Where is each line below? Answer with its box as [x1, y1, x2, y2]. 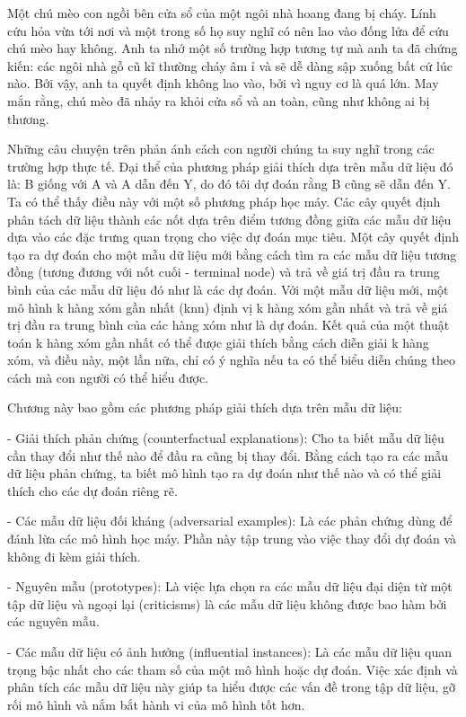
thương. [7, 109, 49, 128]
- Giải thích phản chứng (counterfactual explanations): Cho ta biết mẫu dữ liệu [7, 429, 444, 447]
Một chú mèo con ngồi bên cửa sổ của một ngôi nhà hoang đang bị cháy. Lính [7, 4, 436, 22]
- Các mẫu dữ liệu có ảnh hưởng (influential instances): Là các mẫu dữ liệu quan [7, 642, 453, 660]
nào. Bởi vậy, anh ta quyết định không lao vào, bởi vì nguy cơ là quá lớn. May [7, 74, 439, 93]
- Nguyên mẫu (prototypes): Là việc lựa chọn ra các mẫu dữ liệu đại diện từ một [7, 577, 453, 596]
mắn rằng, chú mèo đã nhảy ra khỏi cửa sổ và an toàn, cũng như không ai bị [7, 91, 430, 110]
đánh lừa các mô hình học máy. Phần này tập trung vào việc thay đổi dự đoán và [7, 529, 456, 548]
